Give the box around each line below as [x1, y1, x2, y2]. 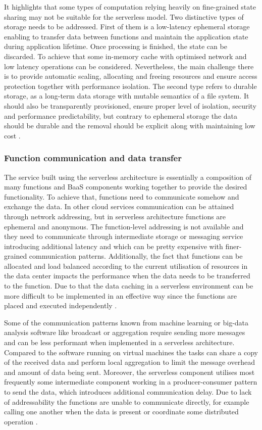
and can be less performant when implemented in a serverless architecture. [4, 337, 235, 348]
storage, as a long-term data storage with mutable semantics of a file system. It [4, 90, 249, 101]
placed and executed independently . [4, 300, 117, 311]
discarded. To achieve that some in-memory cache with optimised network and [4, 51, 247, 61]
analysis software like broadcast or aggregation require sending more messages [4, 327, 245, 338]
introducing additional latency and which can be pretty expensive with [4, 241, 223, 251]
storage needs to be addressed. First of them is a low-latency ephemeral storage [4, 21, 250, 32]
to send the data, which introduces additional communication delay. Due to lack [4, 387, 252, 397]
